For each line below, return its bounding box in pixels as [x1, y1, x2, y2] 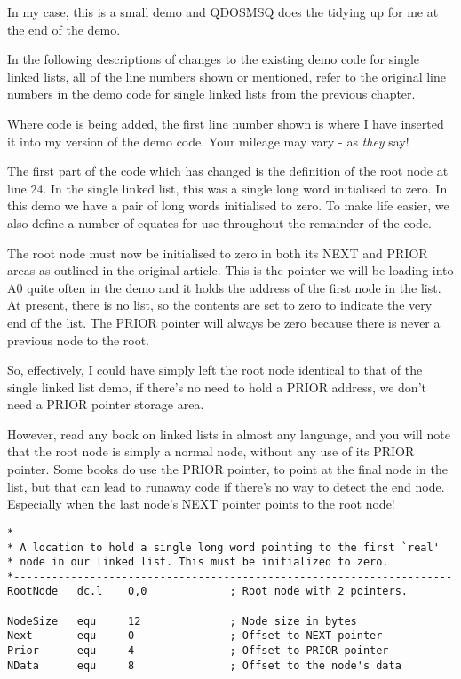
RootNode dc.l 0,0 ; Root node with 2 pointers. [7, 585, 409, 598]
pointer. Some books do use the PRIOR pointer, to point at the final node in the [7, 460, 448, 478]
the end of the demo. [7, 20, 121, 38]
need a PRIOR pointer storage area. [7, 395, 204, 414]
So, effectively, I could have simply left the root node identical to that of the [7, 360, 423, 379]
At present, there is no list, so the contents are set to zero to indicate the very [7, 296, 433, 314]
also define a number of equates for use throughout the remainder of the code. [7, 213, 432, 232]
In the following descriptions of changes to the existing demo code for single [7, 50, 420, 68]
